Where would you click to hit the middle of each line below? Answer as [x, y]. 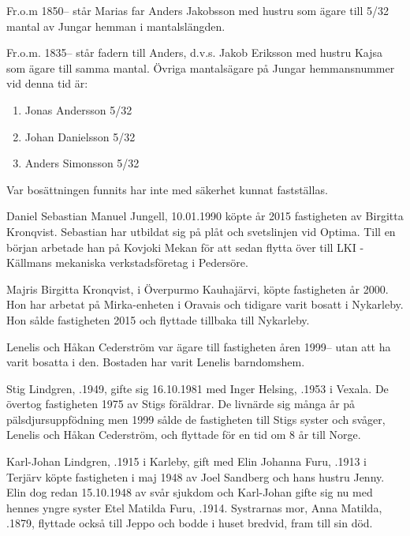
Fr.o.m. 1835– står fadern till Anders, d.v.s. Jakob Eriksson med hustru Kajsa [195, 52]
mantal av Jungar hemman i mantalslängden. [116, 26]
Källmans [29, 262]
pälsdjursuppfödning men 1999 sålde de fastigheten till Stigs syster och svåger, [196, 419]
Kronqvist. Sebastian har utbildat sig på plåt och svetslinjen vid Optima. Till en [201, 231]
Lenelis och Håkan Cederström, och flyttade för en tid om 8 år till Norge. [184, 435]
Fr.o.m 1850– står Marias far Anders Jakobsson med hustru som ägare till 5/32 [198, 10]
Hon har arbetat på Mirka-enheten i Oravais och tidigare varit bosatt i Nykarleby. [205, 304]
